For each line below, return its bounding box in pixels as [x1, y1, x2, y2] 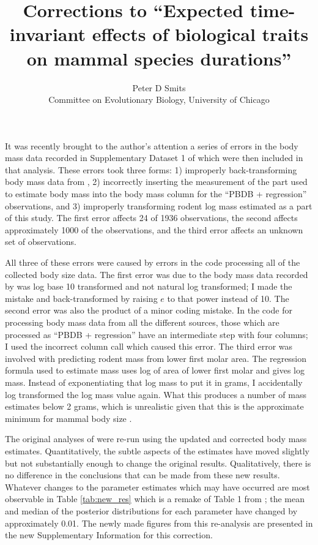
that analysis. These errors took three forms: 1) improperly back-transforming [5, 163, 297, 176]
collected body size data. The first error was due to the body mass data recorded [5, 268, 308, 280]
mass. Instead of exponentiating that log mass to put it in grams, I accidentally [5, 375, 303, 388]
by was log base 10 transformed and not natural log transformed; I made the [5, 280, 292, 293]
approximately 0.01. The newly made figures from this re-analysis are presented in [5, 516, 313, 529]
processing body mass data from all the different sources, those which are [5, 316, 279, 328]
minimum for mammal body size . [5, 412, 132, 424]
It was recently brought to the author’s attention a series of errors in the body [5, 139, 298, 152]
